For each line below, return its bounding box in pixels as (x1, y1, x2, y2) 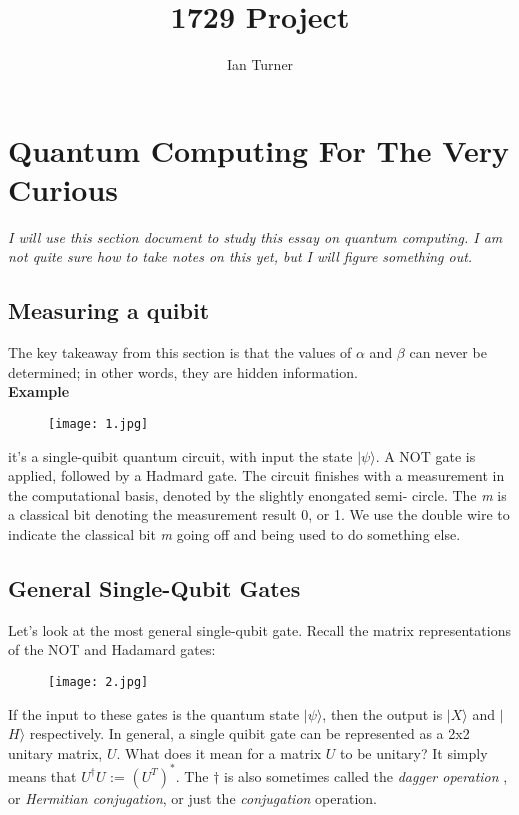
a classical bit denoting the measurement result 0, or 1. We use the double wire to (8, 504, 510, 525)
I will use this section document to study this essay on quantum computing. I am (8, 226, 503, 247)
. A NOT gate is (375, 445, 476, 466)
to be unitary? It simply (340, 742, 488, 763)
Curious (8, 168, 119, 209)
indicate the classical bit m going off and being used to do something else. (8, 524, 461, 545)
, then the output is (322, 703, 443, 724)
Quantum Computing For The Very (8, 129, 509, 170)
